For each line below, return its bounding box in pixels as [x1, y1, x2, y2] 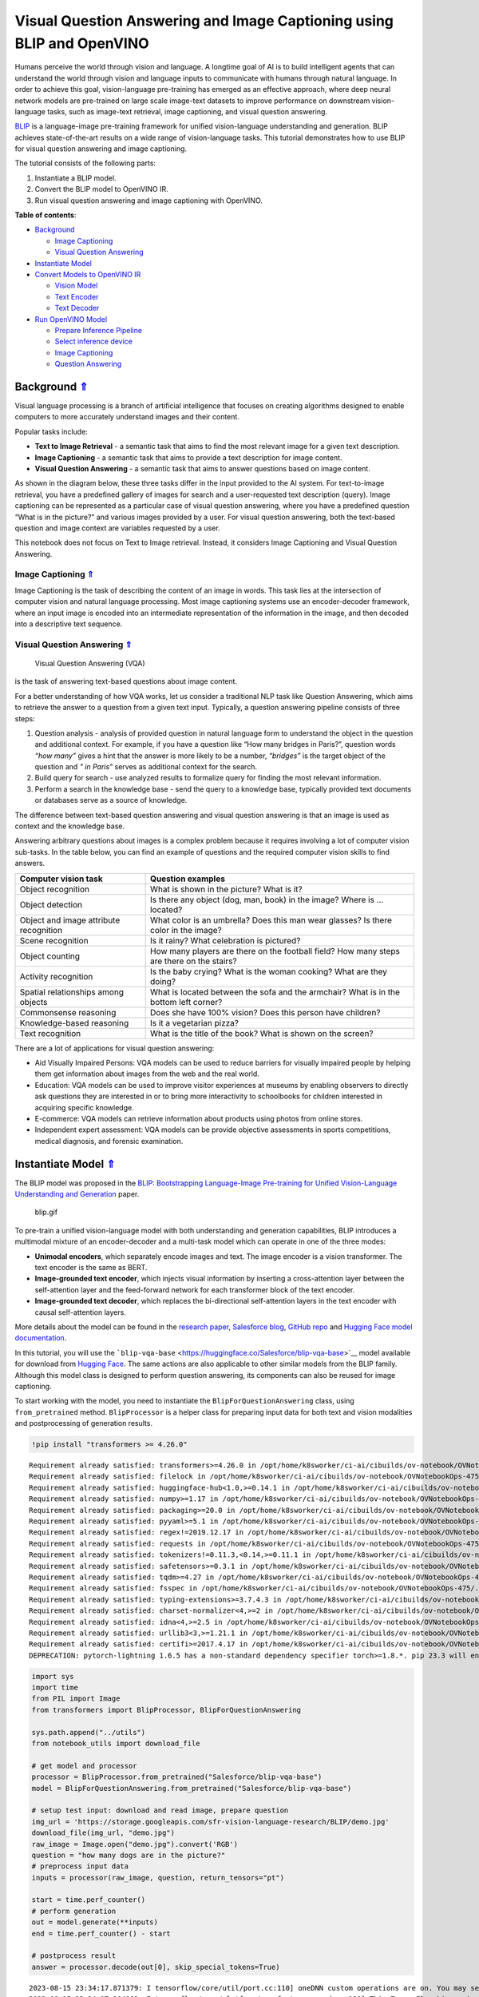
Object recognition [19, 883, 89, 895]
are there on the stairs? [149, 955, 237, 967]
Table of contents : [14, 210, 77, 220]
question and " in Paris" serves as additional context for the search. [34, 762, 257, 772]
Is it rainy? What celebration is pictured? [149, 935, 301, 946]
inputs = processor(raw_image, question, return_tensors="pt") [31, 1873, 285, 1882]
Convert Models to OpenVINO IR [34, 269, 141, 279]
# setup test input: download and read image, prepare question [31, 1806, 289, 1815]
